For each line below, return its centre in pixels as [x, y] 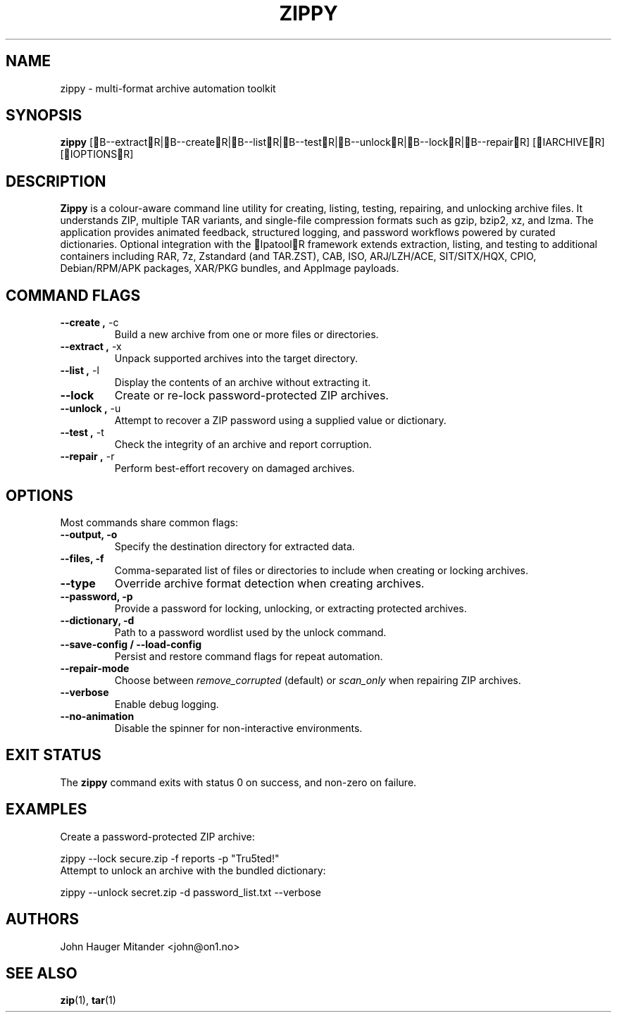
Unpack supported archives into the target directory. [236, 359]
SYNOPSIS [44, 116]
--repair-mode [95, 668]
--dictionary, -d [97, 620]
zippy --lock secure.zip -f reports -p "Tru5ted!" [170, 858]
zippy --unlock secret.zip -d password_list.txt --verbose [191, 892]
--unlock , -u [91, 409]
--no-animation [97, 716]
